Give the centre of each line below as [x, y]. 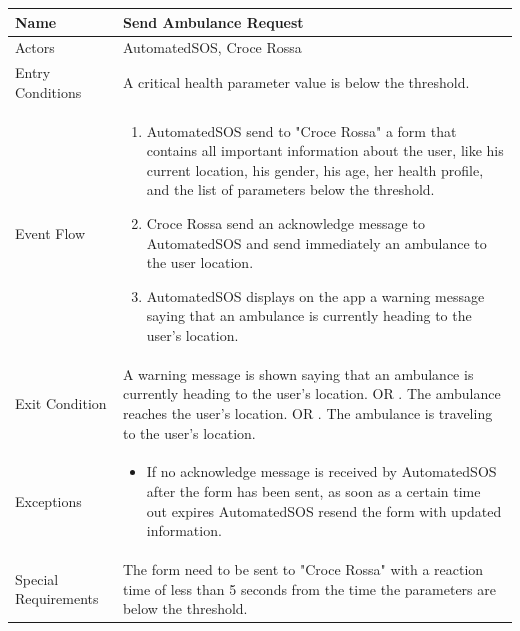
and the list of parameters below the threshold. [290, 189]
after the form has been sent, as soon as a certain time [313, 491]
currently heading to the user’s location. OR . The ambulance [311, 393]
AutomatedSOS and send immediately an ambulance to [316, 242]
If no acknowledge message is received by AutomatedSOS [321, 471]
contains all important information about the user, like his [325, 150]
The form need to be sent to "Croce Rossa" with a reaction [303, 569]
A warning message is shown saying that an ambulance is [298, 373]
